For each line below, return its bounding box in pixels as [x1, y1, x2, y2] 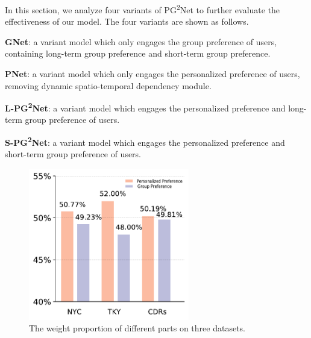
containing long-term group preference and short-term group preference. [5, 47, 271, 60]
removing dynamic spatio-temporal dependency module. [5, 79, 212, 92]
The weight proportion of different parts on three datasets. [29, 322, 245, 334]
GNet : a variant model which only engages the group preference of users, [5, 35, 277, 48]
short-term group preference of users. [5, 148, 142, 160]
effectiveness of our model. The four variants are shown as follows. [5, 15, 249, 28]
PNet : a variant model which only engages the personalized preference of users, [5, 67, 300, 80]
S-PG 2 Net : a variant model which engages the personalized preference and [5, 134, 285, 148]
